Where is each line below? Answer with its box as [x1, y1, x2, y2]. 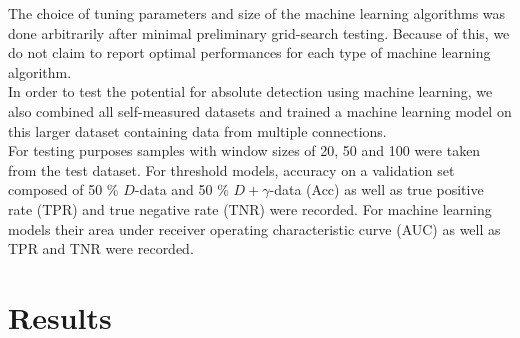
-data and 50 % [134, 179, 229, 200]
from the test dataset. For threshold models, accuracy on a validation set [8, 159, 455, 180]
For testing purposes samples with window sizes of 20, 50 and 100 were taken [8, 140, 481, 161]
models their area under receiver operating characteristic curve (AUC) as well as [8, 218, 501, 239]
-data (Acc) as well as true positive [269, 179, 484, 200]
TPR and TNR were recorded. [8, 238, 194, 259]
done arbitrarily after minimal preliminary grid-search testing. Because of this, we [8, 22, 510, 43]
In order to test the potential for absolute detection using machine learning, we [8, 81, 493, 102]
